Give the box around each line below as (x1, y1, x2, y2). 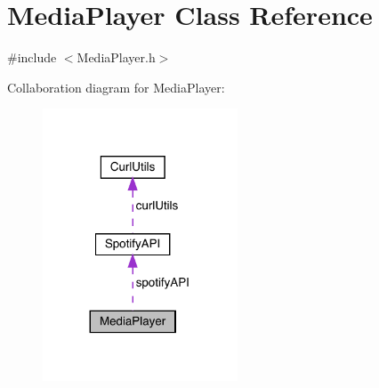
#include (7, 48, 57, 67)
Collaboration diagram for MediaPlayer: (7, 77, 225, 96)
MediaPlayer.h (77, 48, 156, 67)
